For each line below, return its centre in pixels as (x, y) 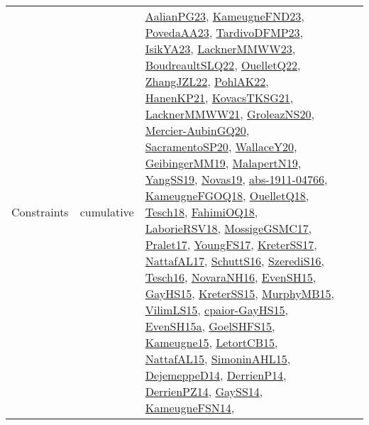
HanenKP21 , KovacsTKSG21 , (219, 98)
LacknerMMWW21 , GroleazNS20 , (230, 114)
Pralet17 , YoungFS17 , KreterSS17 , (231, 244)
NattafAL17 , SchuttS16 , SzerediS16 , (235, 261)
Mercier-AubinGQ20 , (197, 130)
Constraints (40, 212)
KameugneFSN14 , (190, 408)
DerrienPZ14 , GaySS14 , (204, 391)
